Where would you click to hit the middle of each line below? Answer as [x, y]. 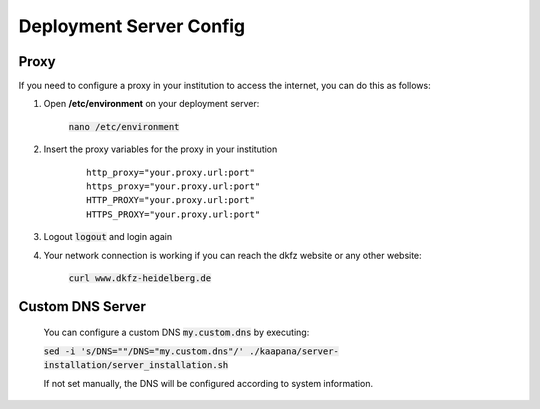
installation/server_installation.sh [136, 365]
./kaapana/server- [294, 351]
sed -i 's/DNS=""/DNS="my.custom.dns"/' [144, 351]
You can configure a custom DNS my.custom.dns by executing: [176, 332]
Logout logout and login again [108, 237]
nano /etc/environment [124, 126]
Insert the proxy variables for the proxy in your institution [160, 149]
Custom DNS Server [82, 306]
